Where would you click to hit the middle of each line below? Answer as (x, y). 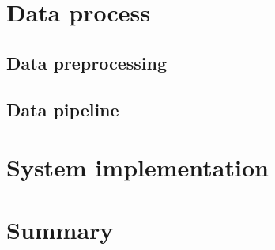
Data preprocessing (87, 62)
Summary (60, 229)
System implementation (137, 167)
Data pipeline (63, 109)
